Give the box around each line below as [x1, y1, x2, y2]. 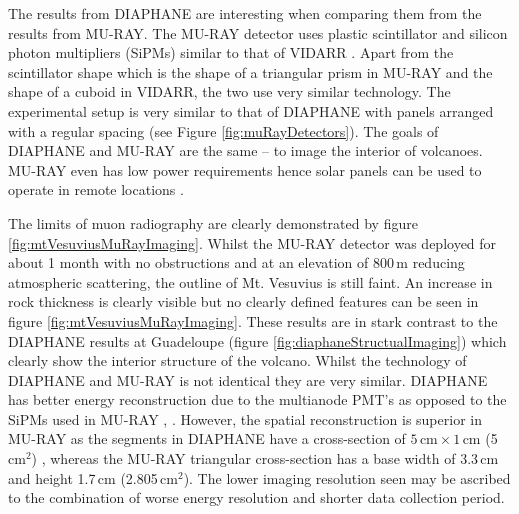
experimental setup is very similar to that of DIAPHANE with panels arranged [8, 100, 494, 121]
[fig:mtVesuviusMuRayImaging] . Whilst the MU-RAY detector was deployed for [8, 232, 497, 253]
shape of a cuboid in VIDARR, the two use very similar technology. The [8, 81, 451, 102]
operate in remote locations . [8, 179, 184, 200]
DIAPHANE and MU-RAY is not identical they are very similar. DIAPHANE [8, 369, 488, 390]
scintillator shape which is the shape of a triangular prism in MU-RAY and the [8, 61, 493, 82]
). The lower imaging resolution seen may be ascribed [183, 467, 511, 488]
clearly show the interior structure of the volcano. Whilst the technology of [8, 350, 467, 371]
